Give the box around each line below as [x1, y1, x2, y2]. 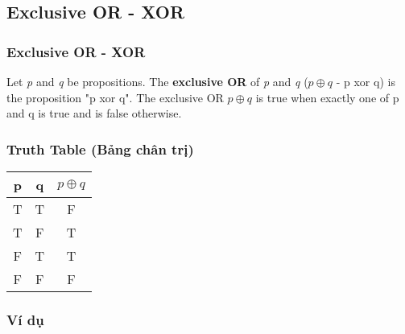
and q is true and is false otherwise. [6, 105, 182, 122]
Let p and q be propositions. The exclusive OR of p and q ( [6, 73, 308, 89]
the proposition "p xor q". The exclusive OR [6, 89, 224, 105]
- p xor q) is [336, 73, 395, 89]
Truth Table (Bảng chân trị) [6, 138, 194, 159]
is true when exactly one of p [255, 89, 399, 105]
